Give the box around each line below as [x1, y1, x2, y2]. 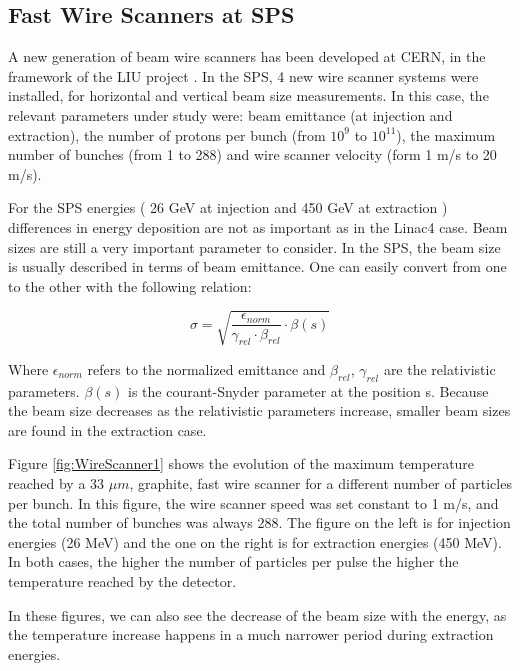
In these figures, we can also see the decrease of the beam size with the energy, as [8, 604, 507, 625]
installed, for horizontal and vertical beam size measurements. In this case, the [8, 85, 489, 106]
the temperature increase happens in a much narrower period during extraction [8, 624, 494, 645]
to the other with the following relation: [8, 275, 252, 296]
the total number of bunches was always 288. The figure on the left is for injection [8, 512, 511, 533]
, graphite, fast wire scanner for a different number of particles [129, 473, 512, 494]
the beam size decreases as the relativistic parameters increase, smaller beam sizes [8, 400, 511, 421]
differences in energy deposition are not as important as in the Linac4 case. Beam [8, 216, 508, 237]
